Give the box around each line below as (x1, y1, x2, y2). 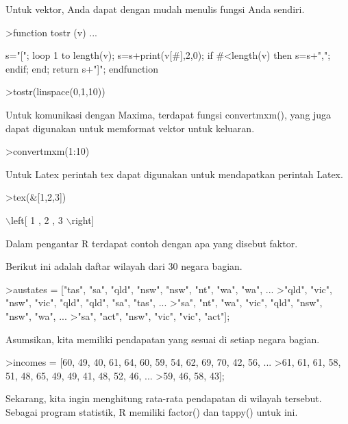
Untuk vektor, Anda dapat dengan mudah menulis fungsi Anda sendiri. (5, 2, 305, 16)
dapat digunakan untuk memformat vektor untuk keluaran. (5, 121, 255, 135)
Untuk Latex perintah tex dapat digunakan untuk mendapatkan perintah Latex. (5, 166, 343, 181)
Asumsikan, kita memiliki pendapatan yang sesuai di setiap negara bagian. (5, 332, 320, 346)
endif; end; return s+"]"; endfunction (5, 61, 159, 75)
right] (71, 212, 95, 227)
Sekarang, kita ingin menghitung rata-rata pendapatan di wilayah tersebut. (5, 391, 322, 406)
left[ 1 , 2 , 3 (10, 212, 63, 227)
